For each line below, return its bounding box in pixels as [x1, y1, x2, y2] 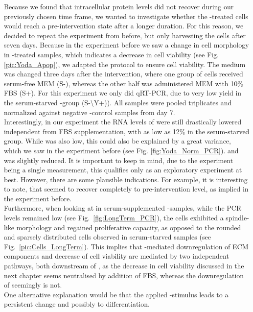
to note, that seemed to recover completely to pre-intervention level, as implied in [4, 184, 249, 194]
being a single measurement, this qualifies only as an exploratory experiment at [4, 165, 242, 175]
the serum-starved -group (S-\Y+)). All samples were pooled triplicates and [4, 97, 232, 107]
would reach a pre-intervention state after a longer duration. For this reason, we [4, 21, 244, 31]
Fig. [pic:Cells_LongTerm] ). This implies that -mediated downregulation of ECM [4, 241, 249, 251]
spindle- [226, 213, 249, 223]
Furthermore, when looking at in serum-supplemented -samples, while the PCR [4, 203, 242, 213]
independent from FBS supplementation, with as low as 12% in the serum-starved [4, 126, 250, 136]
